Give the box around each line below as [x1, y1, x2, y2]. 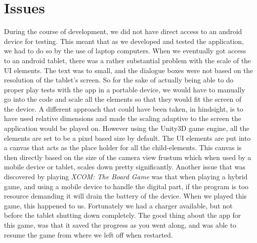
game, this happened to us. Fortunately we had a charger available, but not [4, 200, 233, 210]
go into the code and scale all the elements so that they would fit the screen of [4, 94, 242, 104]
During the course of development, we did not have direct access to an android [4, 26, 242, 37]
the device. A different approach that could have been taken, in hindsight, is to [4, 103, 244, 114]
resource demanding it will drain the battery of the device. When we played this [4, 191, 247, 201]
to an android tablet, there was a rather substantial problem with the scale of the [4, 55, 251, 65]
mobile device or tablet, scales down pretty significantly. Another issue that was [4, 162, 246, 172]
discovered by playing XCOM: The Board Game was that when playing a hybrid [4, 171, 248, 182]
